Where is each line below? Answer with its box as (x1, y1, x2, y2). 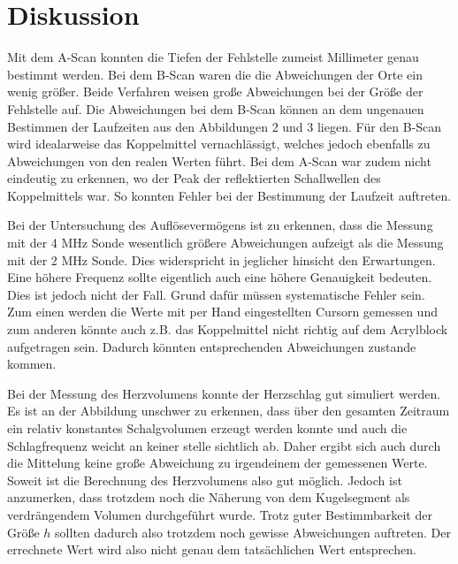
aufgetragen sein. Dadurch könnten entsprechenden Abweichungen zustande (7, 337, 416, 355)
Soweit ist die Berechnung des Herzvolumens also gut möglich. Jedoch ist (7, 470, 402, 489)
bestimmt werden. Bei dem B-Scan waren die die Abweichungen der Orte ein (7, 65, 423, 83)
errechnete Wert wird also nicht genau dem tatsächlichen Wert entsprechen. (7, 540, 416, 559)
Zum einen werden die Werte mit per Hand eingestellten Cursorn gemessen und (7, 302, 438, 321)
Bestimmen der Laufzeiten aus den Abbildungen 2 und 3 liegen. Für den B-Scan (7, 117, 442, 135)
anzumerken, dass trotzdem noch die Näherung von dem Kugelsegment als (7, 488, 410, 507)
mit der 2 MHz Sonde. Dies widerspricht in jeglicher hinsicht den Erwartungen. (7, 250, 436, 269)
